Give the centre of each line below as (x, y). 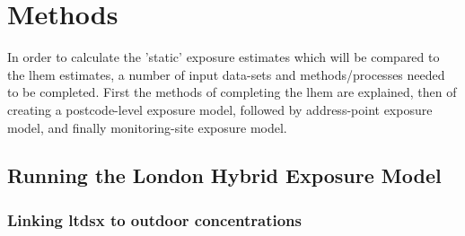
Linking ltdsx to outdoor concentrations (155, 219)
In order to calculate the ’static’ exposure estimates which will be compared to (224, 57)
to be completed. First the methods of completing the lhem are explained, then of (232, 92)
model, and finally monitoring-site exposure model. (147, 127)
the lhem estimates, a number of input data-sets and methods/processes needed (226, 74)
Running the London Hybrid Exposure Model (224, 175)
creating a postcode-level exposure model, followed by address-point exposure (220, 109)
